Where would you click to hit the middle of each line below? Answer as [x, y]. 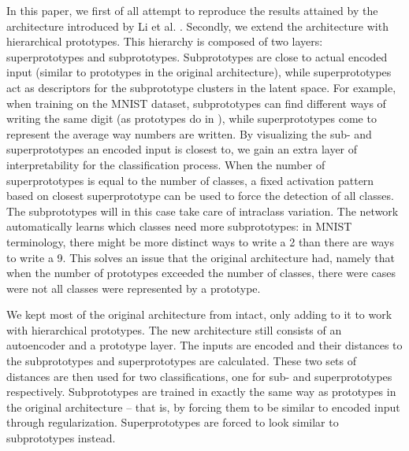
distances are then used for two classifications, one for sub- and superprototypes [199, 376]
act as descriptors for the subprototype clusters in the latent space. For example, [201, 87]
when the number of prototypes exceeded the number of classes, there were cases [201, 273]
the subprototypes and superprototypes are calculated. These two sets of [182, 361]
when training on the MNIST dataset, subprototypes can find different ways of [196, 103]
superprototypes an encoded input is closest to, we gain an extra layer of [182, 149]
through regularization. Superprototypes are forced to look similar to [173, 422]
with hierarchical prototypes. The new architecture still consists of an [174, 329]
